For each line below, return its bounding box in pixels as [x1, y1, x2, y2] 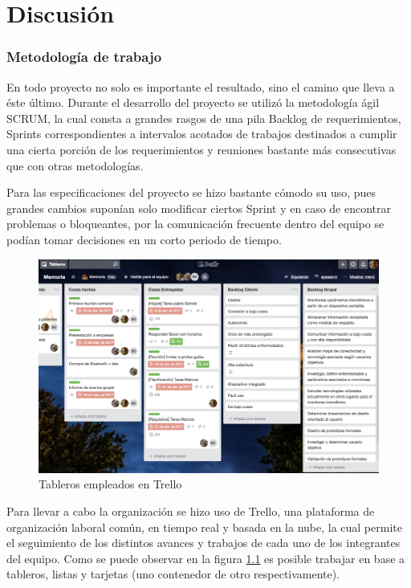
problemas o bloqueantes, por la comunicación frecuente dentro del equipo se [6, 215, 385, 232]
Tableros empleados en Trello [39, 476, 182, 492]
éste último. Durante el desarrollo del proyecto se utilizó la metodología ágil [6, 94, 380, 111]
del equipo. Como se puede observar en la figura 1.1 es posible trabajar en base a [6, 549, 405, 566]
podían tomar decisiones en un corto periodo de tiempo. [6, 231, 282, 247]
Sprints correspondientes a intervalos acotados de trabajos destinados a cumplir [6, 125, 397, 142]
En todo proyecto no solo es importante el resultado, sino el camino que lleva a [6, 78, 395, 95]
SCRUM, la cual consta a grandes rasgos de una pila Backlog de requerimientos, [6, 109, 401, 126]
